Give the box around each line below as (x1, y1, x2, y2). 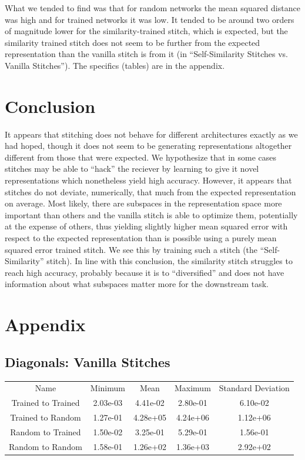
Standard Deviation (219, 382, 290, 394)
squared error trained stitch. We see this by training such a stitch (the (5, 243, 258, 255)
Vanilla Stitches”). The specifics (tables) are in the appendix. (5, 59, 225, 71)
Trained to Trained (11, 396, 80, 409)
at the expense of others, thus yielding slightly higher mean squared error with (5, 220, 288, 232)
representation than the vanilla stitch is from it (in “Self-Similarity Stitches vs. (5, 48, 289, 60)
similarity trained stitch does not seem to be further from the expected (5, 36, 260, 48)
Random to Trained (10, 425, 81, 438)
